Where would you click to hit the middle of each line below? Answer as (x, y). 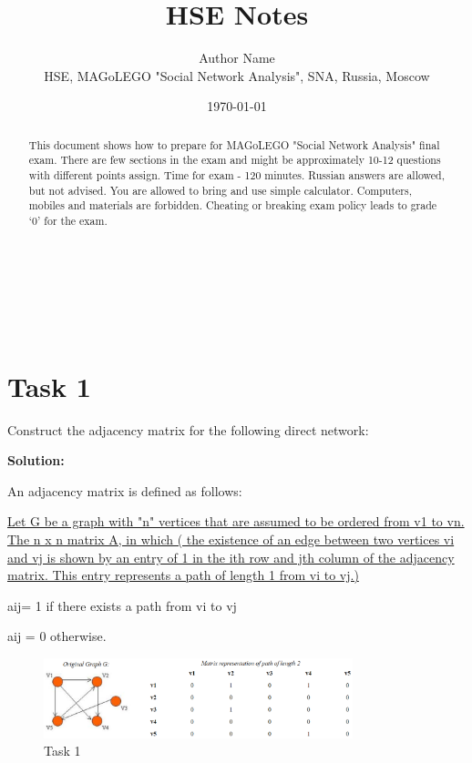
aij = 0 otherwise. (57, 636)
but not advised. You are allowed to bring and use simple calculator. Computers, (221, 190)
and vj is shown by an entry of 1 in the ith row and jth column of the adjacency (231, 557)
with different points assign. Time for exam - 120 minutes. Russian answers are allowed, (237, 175)
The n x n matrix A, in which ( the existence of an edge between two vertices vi (231, 539)
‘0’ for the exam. (68, 220)
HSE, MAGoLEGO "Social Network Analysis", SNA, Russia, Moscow (237, 75)
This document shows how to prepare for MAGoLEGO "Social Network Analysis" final (234, 144)
